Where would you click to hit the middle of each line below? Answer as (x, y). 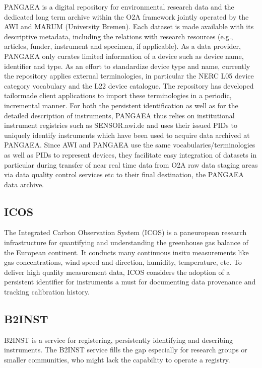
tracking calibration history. (47, 292)
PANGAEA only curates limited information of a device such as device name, (124, 56)
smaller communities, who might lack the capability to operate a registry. (117, 360)
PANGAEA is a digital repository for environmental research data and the (119, 7)
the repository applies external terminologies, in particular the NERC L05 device (129, 76)
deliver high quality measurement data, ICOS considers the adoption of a (117, 272)
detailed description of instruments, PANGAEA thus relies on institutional (119, 115)
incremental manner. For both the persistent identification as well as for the (121, 105)
